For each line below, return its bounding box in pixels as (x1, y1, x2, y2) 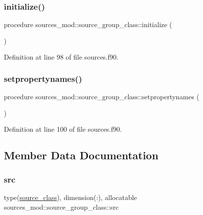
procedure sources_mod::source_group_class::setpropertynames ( (4, 92, 200, 102)
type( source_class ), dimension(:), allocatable (4, 192, 137, 202)
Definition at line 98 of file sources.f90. (4, 52, 118, 62)
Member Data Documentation (4, 148, 159, 163)
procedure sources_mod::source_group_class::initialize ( (4, 19, 172, 30)
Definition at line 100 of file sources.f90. (4, 124, 122, 134)
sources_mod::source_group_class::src (4, 201, 119, 212)
